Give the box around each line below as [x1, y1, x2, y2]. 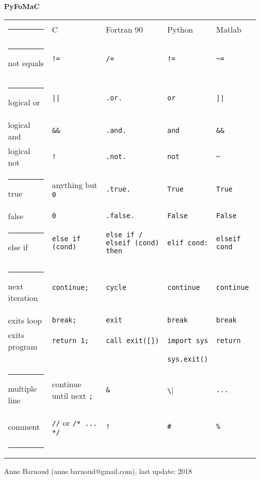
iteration [8, 291, 38, 303]
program [8, 340, 37, 352]
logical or [8, 96, 40, 108]
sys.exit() [167, 355, 208, 363]
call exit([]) [105, 336, 159, 345]
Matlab [216, 23, 241, 35]
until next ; [51, 390, 93, 402]
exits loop [8, 314, 42, 326]
